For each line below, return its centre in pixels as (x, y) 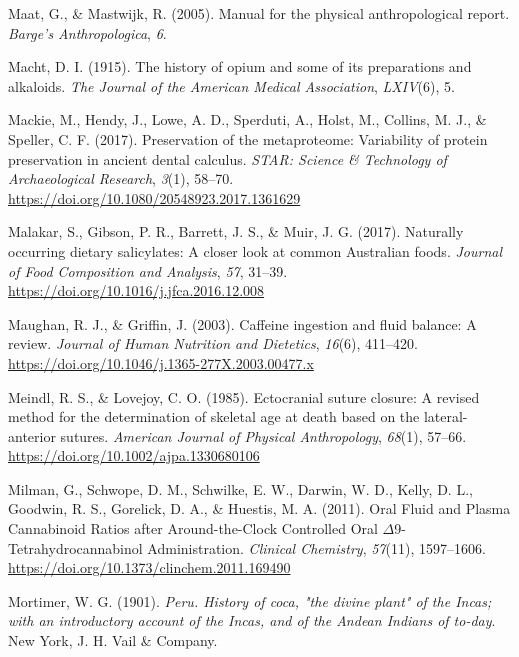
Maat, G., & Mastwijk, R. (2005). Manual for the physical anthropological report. (259, 13)
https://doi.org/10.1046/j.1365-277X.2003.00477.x (161, 362)
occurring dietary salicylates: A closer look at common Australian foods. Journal (255, 250)
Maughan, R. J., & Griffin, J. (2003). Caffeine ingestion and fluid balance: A (242, 323)
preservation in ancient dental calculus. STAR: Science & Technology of (227, 158)
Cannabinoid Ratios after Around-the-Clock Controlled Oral (193, 528)
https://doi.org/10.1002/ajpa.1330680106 (134, 455)
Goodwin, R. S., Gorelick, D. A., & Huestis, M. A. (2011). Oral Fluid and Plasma (259, 508)
